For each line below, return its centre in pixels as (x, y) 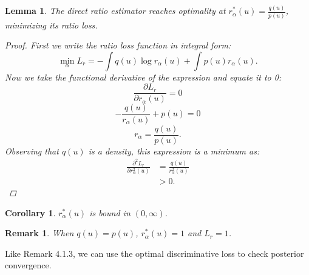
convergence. (28, 265)
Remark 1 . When (39, 233)
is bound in (110, 212)
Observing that (32, 151)
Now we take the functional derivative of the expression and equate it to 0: (143, 77)
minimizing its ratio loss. (51, 25)
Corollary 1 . (30, 212)
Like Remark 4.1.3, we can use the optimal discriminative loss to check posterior (154, 253)
